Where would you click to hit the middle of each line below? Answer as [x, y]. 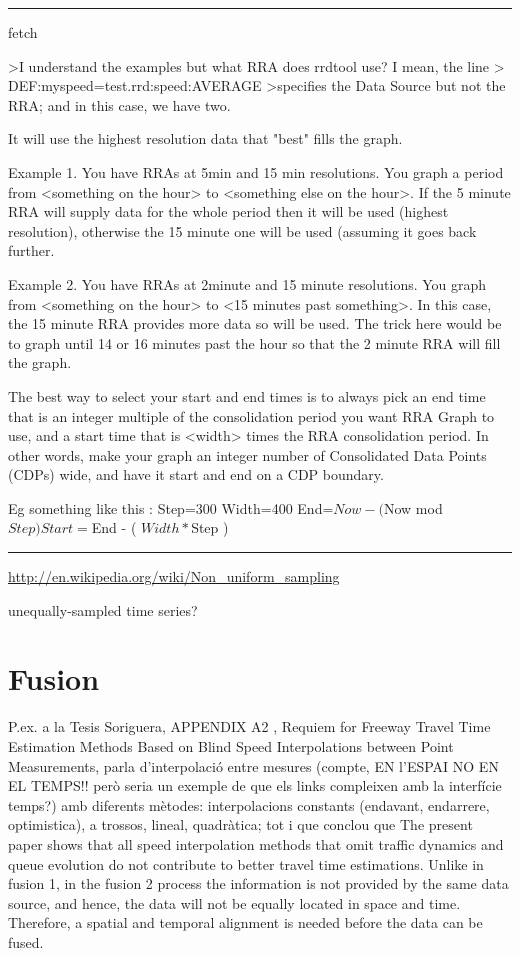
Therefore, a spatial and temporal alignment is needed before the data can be [245, 922]
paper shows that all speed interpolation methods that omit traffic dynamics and [256, 843]
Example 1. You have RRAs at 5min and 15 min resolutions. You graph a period [256, 171]
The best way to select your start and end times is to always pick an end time [247, 395]
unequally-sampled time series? [103, 609]
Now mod [413, 507]
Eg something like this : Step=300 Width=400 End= [171, 507]
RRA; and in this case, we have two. [119, 104]
